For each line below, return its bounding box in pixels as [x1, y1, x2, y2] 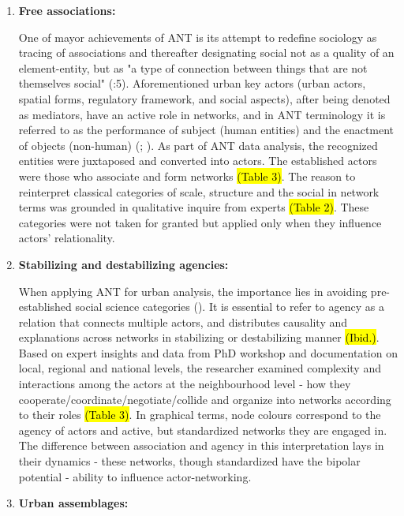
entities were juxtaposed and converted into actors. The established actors [18, 152, 377, 169]
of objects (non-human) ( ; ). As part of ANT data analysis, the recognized [18, 136, 378, 153]
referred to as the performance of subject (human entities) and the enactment [18, 122, 395, 138]
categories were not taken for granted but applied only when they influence [18, 214, 382, 230]
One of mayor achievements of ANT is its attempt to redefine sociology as [18, 28, 377, 45]
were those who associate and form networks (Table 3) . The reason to [18, 167, 356, 184]
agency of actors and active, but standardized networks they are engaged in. [18, 421, 387, 438]
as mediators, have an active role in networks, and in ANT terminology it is [18, 106, 386, 122]
